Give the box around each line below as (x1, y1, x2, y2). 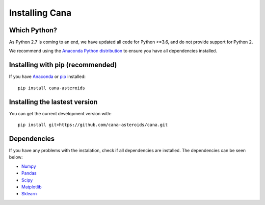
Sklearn (21, 191, 37, 197)
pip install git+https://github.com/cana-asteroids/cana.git (18, 122, 168, 128)
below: (9, 154, 23, 160)
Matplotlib (21, 184, 42, 190)
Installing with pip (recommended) (9, 61, 117, 69)
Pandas (21, 170, 37, 176)
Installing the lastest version (9, 98, 98, 106)
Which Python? (9, 26, 57, 34)
